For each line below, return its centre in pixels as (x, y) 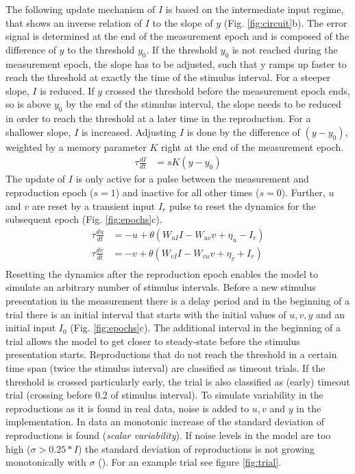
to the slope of (183, 22)
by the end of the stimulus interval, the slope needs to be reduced (204, 104)
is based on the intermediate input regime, (255, 9)
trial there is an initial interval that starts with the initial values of (146, 314)
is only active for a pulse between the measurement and (192, 179)
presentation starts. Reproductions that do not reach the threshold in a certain (171, 354)
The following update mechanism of (81, 9)
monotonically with (46, 462)
